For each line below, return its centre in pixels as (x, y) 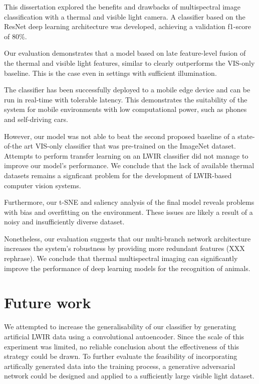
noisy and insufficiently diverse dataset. (64, 222)
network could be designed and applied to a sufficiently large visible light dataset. (129, 376)
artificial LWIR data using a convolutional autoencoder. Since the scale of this (124, 336)
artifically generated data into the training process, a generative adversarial (120, 366)
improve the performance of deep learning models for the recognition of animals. (127, 268)
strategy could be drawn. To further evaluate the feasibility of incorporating (121, 356)
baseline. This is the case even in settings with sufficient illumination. (110, 73)
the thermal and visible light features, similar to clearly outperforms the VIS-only (129, 62)
